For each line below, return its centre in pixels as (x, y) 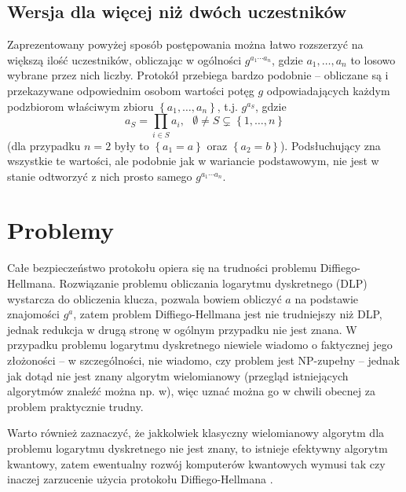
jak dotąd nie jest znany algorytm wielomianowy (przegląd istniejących (178, 375)
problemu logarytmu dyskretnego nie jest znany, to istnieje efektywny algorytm (198, 448)
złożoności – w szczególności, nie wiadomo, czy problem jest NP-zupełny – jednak (203, 360)
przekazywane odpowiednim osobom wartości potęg (131, 90)
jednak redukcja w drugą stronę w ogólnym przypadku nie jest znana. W (182, 329)
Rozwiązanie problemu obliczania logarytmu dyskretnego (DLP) (213, 283)
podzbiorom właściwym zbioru (80, 106)
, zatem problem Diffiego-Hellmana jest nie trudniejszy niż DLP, (228, 314)
